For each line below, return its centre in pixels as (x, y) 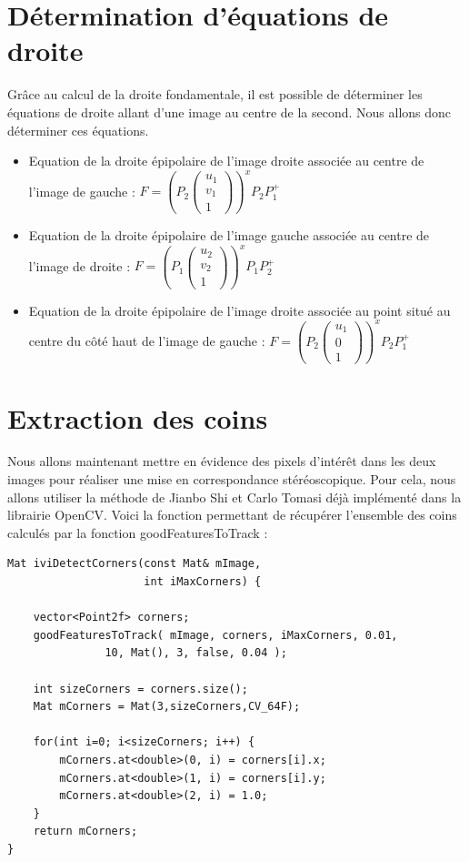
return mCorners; (85, 832)
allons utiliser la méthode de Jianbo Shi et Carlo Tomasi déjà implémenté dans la (234, 497)
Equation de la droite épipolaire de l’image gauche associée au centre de (229, 235)
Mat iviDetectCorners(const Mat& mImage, (135, 564)
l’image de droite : (80, 265)
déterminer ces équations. (78, 130)
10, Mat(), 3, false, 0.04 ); (196, 653)
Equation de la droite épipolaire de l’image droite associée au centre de (226, 161)
